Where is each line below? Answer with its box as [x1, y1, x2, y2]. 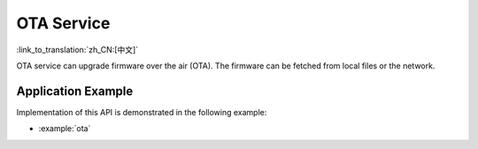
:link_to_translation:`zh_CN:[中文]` [16, 44, 139, 55]
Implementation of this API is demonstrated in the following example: [16, 106, 267, 117]
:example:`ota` [38, 123, 91, 134]
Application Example [16, 83, 134, 98]
